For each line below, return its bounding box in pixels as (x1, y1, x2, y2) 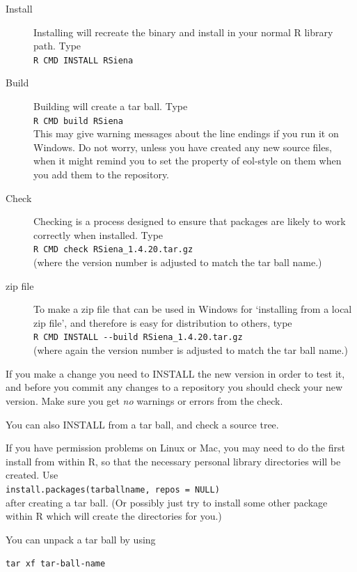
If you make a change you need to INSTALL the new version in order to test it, (6, 366, 345, 380)
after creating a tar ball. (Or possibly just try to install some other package (6, 495, 328, 509)
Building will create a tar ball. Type (33, 99, 188, 114)
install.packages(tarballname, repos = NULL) (6, 484, 220, 495)
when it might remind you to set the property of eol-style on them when (33, 153, 342, 168)
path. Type (33, 38, 81, 53)
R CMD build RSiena (33, 116, 123, 126)
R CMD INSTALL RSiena (33, 55, 134, 65)
